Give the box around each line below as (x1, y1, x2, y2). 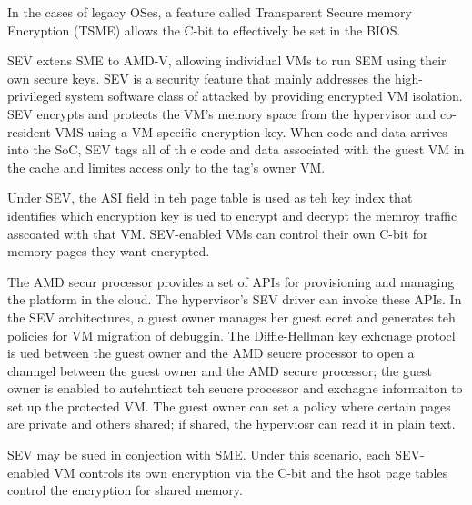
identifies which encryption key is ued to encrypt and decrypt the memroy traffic (7, 205, 457, 224)
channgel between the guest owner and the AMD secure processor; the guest (7, 361, 432, 380)
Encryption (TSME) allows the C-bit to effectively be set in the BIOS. (7, 20, 401, 39)
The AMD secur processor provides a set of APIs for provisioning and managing (7, 272, 455, 291)
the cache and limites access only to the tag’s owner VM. (7, 157, 326, 176)
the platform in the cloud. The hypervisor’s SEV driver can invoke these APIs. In (7, 290, 462, 309)
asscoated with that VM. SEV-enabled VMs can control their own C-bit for (7, 223, 428, 243)
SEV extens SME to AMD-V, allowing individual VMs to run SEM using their (7, 51, 447, 70)
